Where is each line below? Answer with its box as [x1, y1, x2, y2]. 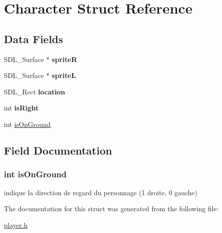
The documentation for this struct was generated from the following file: [4, 203, 219, 214]
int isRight [4, 103, 39, 113]
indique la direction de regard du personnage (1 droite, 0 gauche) [4, 187, 197, 197]
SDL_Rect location [4, 86, 65, 96]
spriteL [51, 70, 76, 80]
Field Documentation [4, 142, 112, 157]
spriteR [51, 54, 77, 64]
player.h [4, 219, 28, 230]
